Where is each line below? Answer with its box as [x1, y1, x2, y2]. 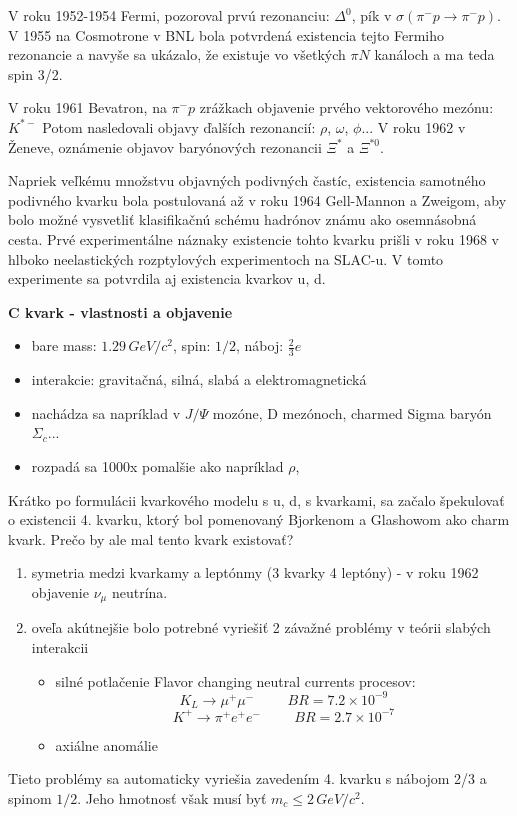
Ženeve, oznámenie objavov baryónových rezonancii [8, 136, 322, 157]
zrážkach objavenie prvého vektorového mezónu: [199, 97, 494, 118]
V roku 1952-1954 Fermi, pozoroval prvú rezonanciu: [8, 5, 330, 25]
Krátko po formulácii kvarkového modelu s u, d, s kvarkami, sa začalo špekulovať [8, 489, 505, 510]
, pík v [351, 5, 392, 25]
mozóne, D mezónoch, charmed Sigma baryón [212, 402, 492, 423]
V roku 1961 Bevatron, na [8, 97, 167, 118]
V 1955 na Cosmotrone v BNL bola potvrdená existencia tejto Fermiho [8, 24, 445, 45]
